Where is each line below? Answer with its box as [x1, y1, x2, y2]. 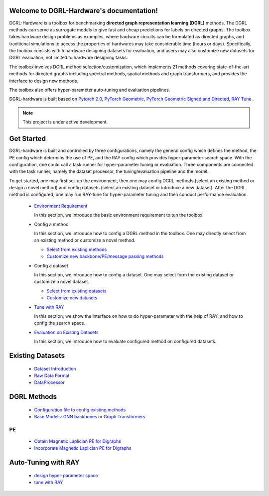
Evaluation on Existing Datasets [34, 329, 99, 335]
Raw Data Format [34, 372, 70, 378]
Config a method [34, 221, 69, 227]
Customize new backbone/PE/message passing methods [46, 253, 164, 259]
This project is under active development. [22, 119, 108, 125]
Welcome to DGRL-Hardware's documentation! [9, 6, 158, 15]
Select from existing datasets [46, 288, 107, 294]
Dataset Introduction [34, 366, 77, 372]
